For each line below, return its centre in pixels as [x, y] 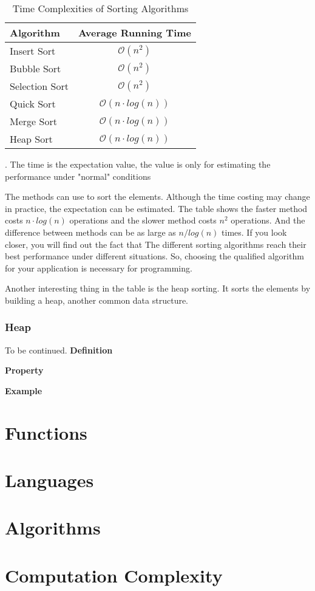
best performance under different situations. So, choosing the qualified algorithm [154, 256]
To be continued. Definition [59, 350]
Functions [46, 432]
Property [24, 370]
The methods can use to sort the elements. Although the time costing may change [157, 196]
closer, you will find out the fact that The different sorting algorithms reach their [156, 244]
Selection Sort [39, 86]
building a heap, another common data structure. [97, 300]
